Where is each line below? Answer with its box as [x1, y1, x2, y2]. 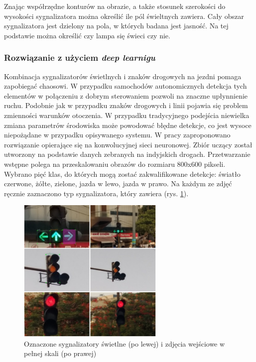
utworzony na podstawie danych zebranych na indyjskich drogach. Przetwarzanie [4, 149, 251, 159]
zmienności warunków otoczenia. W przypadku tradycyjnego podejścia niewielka [4, 110, 250, 120]
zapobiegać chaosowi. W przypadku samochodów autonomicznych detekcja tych [4, 81, 247, 91]
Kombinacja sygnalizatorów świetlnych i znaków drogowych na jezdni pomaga [4, 71, 242, 81]
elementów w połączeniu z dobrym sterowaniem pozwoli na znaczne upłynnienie [4, 90, 248, 101]
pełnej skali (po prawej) [24, 348, 97, 359]
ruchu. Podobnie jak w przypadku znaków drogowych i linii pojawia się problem [4, 100, 248, 111]
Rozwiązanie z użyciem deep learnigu [4, 51, 155, 64]
